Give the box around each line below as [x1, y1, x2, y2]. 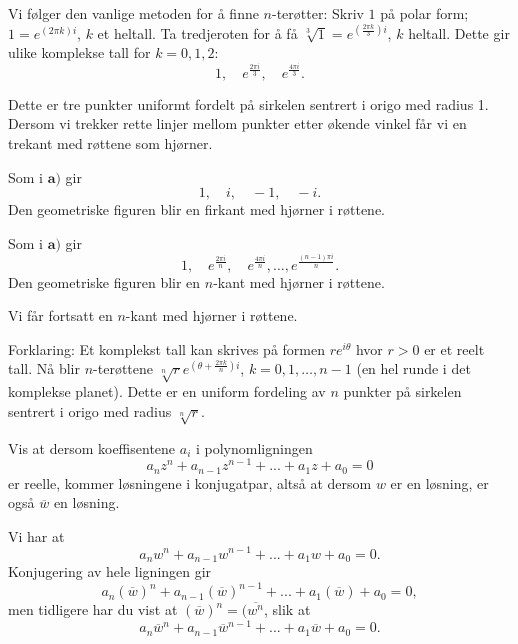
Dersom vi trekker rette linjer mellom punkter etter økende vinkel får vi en [8, 113, 467, 134]
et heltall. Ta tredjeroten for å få [97, 22, 298, 43]
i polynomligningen [195, 437, 313, 458]
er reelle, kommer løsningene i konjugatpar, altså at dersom [8, 472, 372, 493]
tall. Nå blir [8, 358, 81, 379]
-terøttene [93, 358, 153, 379]
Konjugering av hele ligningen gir [8, 560, 212, 581]
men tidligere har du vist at [8, 599, 178, 620]
